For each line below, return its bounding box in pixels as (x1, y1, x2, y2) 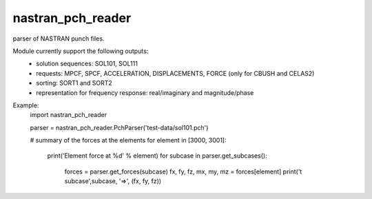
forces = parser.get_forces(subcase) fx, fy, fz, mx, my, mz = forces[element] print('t (64, 167, 302, 176)
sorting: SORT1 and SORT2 (36, 79, 113, 87)
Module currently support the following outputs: (12, 47, 149, 55)
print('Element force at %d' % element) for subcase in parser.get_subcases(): (47, 151, 268, 160)
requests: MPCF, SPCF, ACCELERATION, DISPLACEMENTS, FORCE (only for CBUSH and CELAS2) (36, 69, 315, 77)
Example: (12, 101, 39, 109)
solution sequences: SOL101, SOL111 (36, 59, 138, 68)
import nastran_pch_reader (30, 111, 107, 119)
